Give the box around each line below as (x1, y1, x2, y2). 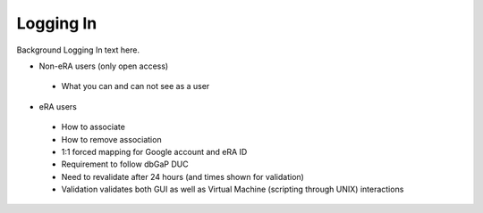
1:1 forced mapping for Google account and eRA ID (61, 146, 248, 157)
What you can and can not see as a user (61, 81, 210, 92)
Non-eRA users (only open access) (38, 61, 169, 71)
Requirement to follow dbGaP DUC (61, 159, 189, 169)
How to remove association (61, 134, 162, 144)
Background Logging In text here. (16, 45, 140, 55)
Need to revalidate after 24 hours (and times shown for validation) (61, 171, 304, 182)
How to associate (61, 121, 125, 133)
